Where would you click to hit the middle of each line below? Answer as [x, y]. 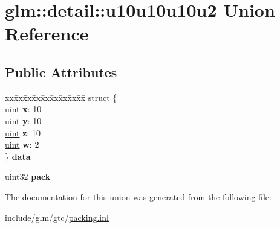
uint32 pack [28, 176]
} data [18, 156]
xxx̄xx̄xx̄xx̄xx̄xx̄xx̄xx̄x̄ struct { [61, 97]
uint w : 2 [22, 144]
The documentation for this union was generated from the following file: [138, 196]
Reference [47, 33]
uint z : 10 [23, 132]
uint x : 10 [23, 109]
